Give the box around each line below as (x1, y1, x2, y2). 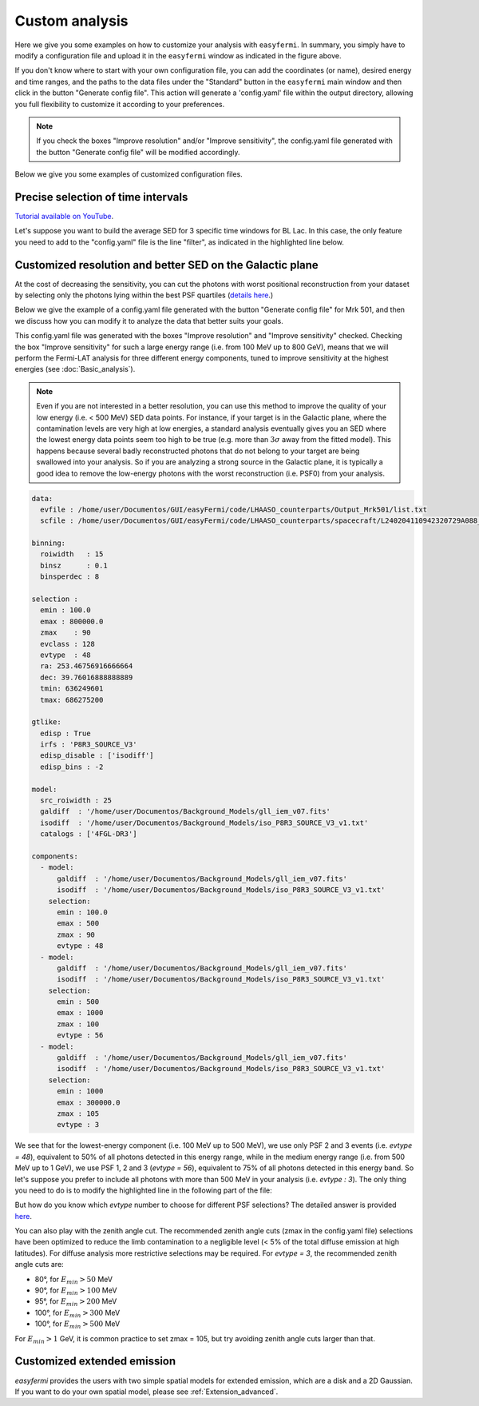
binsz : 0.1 (40, 560, 108, 570)
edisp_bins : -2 (40, 762, 104, 771)
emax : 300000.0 (57, 1097, 121, 1107)
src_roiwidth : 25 (40, 796, 112, 805)
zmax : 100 (57, 1019, 100, 1029)
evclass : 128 (40, 639, 96, 648)
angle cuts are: (14, 1260, 64, 1269)
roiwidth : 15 (40, 550, 104, 559)
